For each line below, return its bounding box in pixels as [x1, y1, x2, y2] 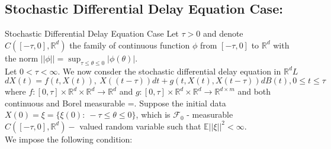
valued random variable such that [79, 119, 201, 132]
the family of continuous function [69, 38, 190, 51]
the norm [5, 51, 38, 64]
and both [237, 85, 271, 98]
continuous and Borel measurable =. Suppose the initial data [5, 96, 226, 109]
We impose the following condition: [5, 132, 133, 145]
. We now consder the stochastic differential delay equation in [57, 64, 281, 77]
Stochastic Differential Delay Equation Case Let [5, 27, 179, 40]
